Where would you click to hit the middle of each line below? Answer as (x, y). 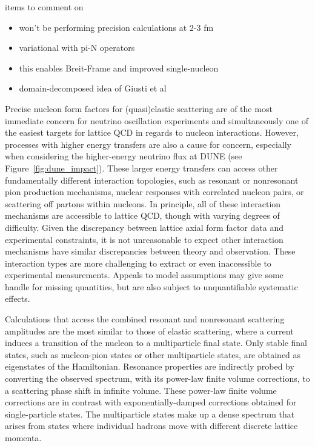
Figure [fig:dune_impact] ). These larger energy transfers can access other (141, 168)
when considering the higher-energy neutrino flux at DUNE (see (124, 156)
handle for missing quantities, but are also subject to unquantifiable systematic (151, 286)
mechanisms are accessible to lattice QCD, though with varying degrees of (142, 215)
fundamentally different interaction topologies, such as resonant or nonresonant (152, 180)
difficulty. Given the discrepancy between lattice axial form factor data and (144, 227)
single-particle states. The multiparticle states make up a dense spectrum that (150, 414)
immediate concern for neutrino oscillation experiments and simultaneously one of (157, 120)
